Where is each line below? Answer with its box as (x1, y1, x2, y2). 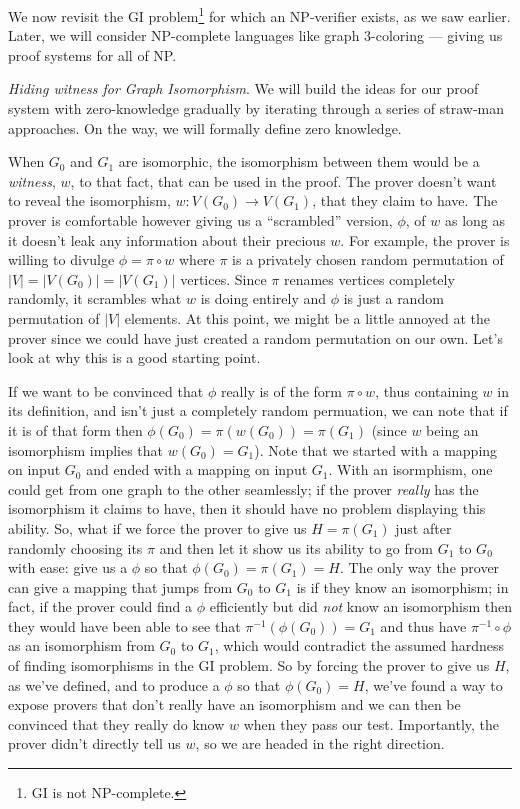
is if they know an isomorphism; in (296, 576, 509, 597)
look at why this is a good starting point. (8, 347, 261, 368)
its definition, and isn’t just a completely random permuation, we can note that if (8, 400, 508, 421)
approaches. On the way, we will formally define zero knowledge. (8, 117, 402, 138)
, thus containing (375, 380, 478, 401)
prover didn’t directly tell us (8, 733, 181, 754)
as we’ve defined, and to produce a (8, 674, 220, 695)
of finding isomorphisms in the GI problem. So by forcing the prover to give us (8, 655, 490, 676)
